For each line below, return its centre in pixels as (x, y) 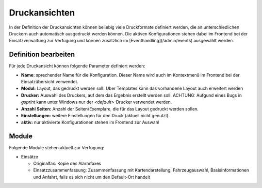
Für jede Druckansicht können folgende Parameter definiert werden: (77, 66)
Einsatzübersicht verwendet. (50, 82)
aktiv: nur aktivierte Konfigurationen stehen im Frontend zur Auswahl (90, 122)
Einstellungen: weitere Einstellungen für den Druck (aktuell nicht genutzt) (95, 115)
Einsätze (30, 157)
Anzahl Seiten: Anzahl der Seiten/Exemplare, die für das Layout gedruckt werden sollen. (110, 109)
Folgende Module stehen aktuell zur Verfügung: (57, 148)
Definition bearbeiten (42, 55)
